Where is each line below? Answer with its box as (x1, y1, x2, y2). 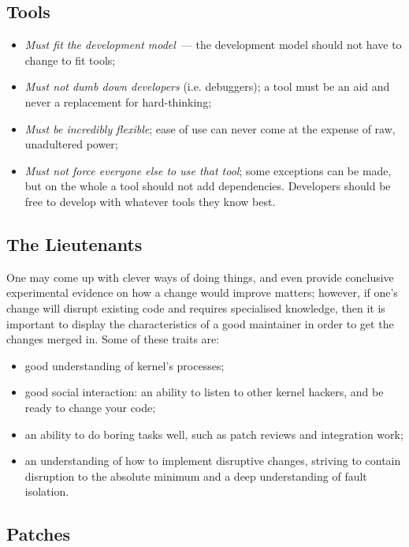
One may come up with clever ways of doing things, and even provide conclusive (6, 268, 394, 285)
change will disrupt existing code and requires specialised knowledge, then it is (6, 299, 385, 316)
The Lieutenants (6, 231, 143, 256)
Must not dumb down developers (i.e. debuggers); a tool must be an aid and (24, 78, 390, 95)
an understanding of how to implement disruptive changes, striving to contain (24, 452, 401, 469)
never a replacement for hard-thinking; (24, 93, 212, 110)
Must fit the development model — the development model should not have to (24, 36, 402, 53)
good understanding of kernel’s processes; (24, 357, 225, 373)
